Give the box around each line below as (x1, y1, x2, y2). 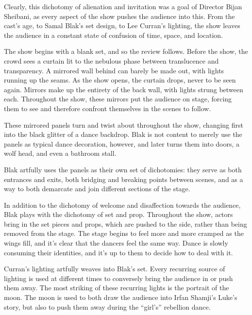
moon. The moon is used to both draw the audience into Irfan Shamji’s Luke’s (4, 292, 237, 302)
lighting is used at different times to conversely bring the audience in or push (4, 273, 233, 283)
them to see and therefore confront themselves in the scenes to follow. (4, 103, 211, 113)
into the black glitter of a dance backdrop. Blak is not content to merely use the (4, 129, 242, 139)
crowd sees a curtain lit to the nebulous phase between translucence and (4, 55, 219, 66)
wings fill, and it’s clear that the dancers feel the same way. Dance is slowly (4, 238, 228, 248)
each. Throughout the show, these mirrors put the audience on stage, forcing (4, 94, 232, 104)
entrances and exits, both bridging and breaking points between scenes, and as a (4, 174, 243, 184)
